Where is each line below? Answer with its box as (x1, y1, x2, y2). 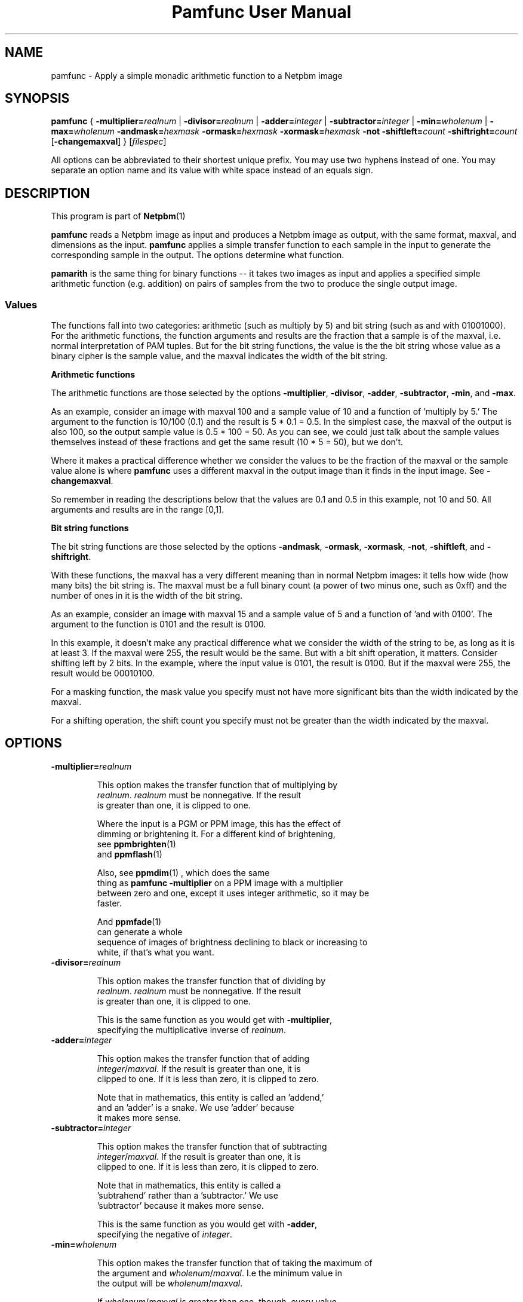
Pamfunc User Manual (171, 2, 352, 22)
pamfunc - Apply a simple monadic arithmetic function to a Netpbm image (51, 70, 343, 81)
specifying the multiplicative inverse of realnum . (97, 1024, 287, 1035)
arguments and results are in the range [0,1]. (51, 504, 224, 515)
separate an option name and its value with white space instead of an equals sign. (51, 165, 373, 176)
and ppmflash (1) (97, 848, 162, 859)
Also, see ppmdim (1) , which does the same (97, 867, 270, 878)
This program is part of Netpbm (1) (51, 211, 186, 222)
